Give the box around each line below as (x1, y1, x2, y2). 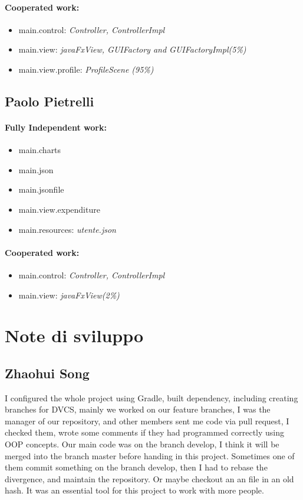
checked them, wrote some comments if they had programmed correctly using (5, 426, 285, 439)
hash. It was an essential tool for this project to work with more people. (5, 484, 264, 496)
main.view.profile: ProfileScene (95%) (18, 63, 154, 75)
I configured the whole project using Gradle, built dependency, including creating (5, 391, 298, 404)
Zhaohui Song (5, 363, 90, 382)
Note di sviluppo (5, 323, 144, 348)
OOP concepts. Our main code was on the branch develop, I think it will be (5, 438, 279, 450)
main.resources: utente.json (18, 223, 116, 235)
